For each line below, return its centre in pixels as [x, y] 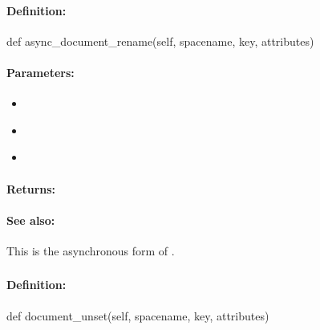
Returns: [31, 188]
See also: [31, 220]
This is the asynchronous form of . [91, 250]
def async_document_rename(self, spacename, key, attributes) [160, 41]
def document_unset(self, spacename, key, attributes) [138, 315]
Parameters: [41, 72]
